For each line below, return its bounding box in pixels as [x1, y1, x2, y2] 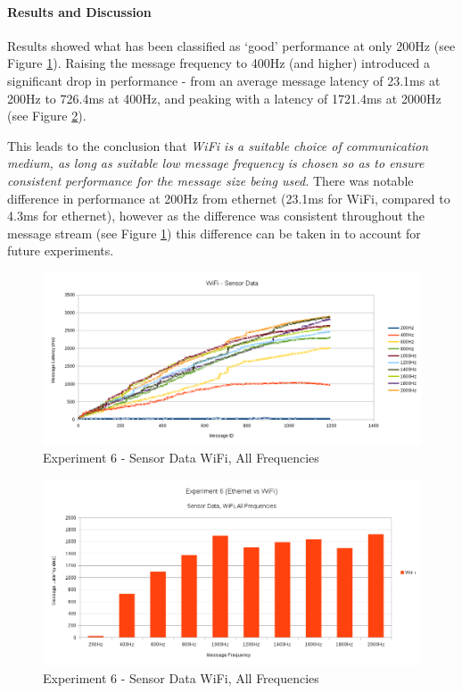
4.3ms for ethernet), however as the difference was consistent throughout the [7, 206, 425, 225]
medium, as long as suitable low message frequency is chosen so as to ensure [7, 154, 425, 172]
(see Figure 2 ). [7, 106, 87, 125]
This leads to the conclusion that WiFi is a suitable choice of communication [7, 136, 429, 154]
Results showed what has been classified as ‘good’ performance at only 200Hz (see [7, 36, 456, 54]
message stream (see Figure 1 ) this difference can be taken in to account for [7, 223, 421, 242]
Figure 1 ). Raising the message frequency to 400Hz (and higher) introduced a [7, 54, 431, 72]
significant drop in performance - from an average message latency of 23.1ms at [7, 71, 441, 89]
